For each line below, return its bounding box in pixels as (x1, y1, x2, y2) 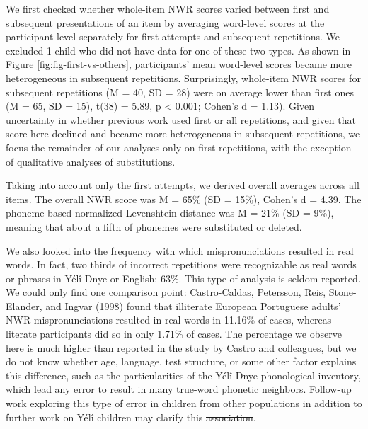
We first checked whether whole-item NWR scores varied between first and (6, 1, 330, 16)
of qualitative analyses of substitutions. (6, 154, 176, 168)
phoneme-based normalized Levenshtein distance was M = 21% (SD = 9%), (6, 205, 334, 220)
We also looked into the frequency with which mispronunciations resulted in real (6, 243, 354, 258)
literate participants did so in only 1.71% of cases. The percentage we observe (6, 326, 342, 341)
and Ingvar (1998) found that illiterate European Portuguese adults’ (45, 298, 341, 313)
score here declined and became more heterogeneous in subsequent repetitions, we (6, 126, 360, 141)
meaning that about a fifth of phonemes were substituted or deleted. (6, 219, 302, 234)
